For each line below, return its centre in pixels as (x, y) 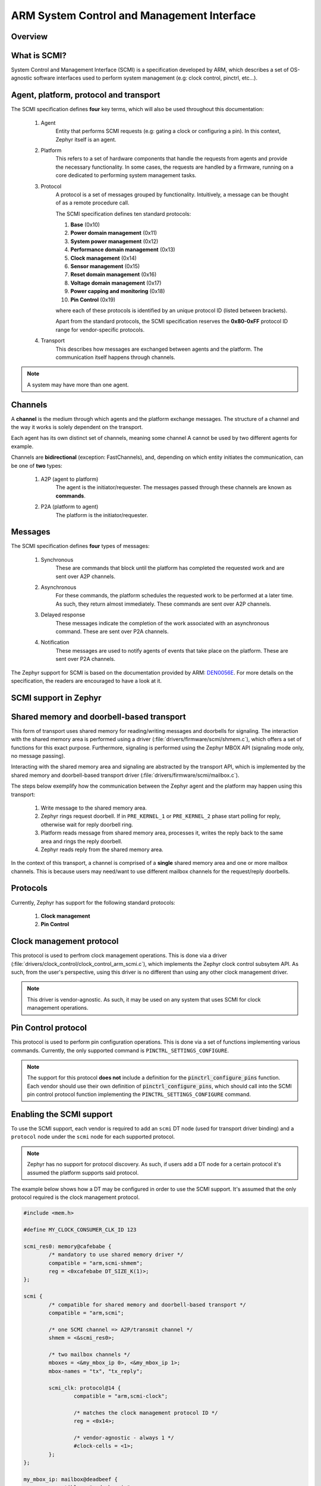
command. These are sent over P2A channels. (112, 631)
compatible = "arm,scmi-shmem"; (95, 1263)
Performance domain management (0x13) (123, 250)
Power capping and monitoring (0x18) (118, 291)
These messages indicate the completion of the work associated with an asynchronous (163, 623)
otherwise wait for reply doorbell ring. (87, 824)
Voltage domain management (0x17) (116, 283)
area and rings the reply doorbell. (82, 841)
